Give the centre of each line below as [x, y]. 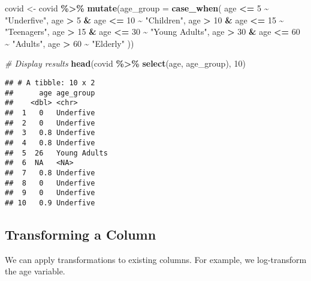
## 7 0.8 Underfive [50, 173]
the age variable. [35, 271]
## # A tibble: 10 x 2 [50, 83]
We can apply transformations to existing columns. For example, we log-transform [156, 259]
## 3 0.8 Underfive [50, 133]
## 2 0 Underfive [50, 123]
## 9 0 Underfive [50, 193]
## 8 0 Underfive [50, 183]
